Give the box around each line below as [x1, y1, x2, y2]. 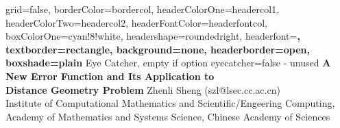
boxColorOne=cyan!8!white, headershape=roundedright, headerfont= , [5, 29, 300, 43]
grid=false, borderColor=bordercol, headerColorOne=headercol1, [5, 2, 280, 16]
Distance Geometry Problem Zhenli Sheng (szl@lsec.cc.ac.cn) [5, 82, 280, 97]
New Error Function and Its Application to [5, 68, 215, 83]
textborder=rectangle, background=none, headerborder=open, [5, 42, 310, 56]
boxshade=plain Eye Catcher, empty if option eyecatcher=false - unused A [5, 55, 331, 70]
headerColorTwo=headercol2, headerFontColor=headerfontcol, [5, 15, 267, 29]
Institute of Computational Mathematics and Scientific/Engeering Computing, [5, 96, 335, 110]
